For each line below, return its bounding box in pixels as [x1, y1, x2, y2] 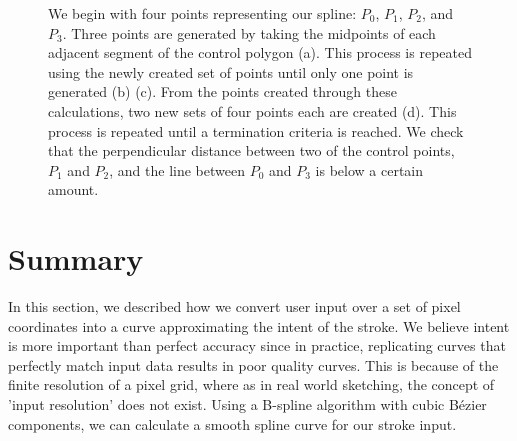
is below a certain [315, 159, 424, 180]
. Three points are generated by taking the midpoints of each [62, 22, 436, 43]
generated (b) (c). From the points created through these [48, 81, 397, 102]
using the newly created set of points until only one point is [48, 61, 414, 82]
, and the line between [109, 159, 245, 180]
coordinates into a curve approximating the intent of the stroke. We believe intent [8, 315, 510, 336]
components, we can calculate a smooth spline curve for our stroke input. [8, 413, 457, 434]
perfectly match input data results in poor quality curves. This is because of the [8, 354, 499, 375]
